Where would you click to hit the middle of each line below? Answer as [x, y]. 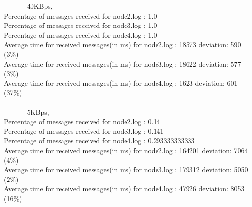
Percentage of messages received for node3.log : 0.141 [84, 131]
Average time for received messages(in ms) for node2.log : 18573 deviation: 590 [123, 44]
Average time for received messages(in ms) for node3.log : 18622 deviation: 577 [123, 64]
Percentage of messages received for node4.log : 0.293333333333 [99, 141]
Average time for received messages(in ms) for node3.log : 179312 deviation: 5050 [126, 169]
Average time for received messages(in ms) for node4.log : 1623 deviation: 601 [121, 83]
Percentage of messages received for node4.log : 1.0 [80, 35]
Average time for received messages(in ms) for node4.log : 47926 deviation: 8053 [124, 189]
